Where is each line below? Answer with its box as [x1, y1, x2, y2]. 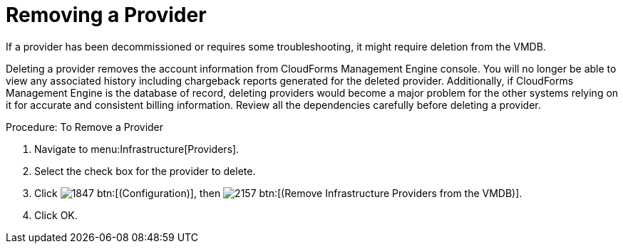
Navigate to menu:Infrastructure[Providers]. [34, 142, 240, 155]
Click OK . [34, 208, 78, 221]
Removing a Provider [6, 3, 207, 27]
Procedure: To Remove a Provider [6, 120, 164, 133]
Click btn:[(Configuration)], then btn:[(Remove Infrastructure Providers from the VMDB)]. [34, 186, 522, 199]
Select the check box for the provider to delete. [34, 164, 256, 177]
